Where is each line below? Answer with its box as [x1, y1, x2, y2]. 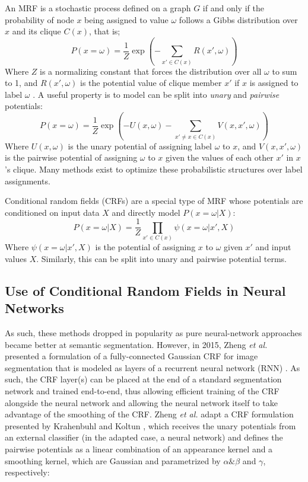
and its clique [12, 25, 61, 37]
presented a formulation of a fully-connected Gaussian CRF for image [5, 350, 258, 362]
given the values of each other [166, 151, 274, 164]
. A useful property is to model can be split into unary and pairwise [33, 88, 280, 100]
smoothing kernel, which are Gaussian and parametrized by [5, 454, 221, 467]
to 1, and [5, 76, 38, 89]
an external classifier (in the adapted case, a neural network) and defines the [5, 431, 283, 443]
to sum [272, 65, 297, 77]
